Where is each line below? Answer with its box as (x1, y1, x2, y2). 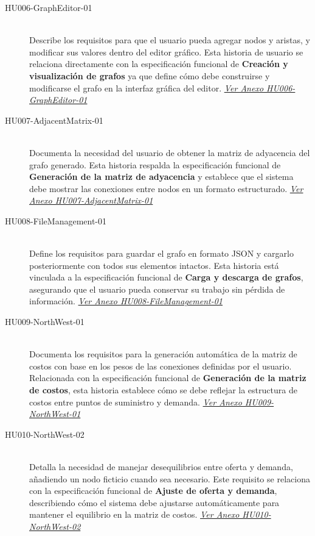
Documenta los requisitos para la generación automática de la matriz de (29, 348, 297, 360)
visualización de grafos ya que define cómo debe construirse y (29, 69, 270, 82)
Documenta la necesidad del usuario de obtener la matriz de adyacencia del (29, 146, 310, 159)
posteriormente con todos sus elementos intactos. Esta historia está (29, 259, 279, 271)
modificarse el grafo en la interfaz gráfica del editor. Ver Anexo (29, 81, 264, 94)
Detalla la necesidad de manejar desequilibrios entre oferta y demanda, (29, 460, 293, 473)
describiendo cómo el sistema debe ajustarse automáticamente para (29, 496, 280, 509)
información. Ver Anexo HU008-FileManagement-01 (29, 295, 223, 307)
